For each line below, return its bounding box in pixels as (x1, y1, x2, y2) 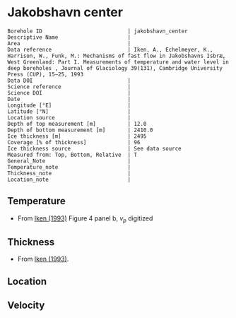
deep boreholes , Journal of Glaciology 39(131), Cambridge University (7, 64, 223, 71)
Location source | (7, 114, 131, 121)
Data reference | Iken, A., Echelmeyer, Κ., (7, 46, 213, 53)
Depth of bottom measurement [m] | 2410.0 (7, 126, 153, 134)
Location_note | (7, 176, 131, 183)
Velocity (7, 300, 45, 312)
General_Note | (7, 157, 131, 165)
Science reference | (7, 83, 131, 90)
